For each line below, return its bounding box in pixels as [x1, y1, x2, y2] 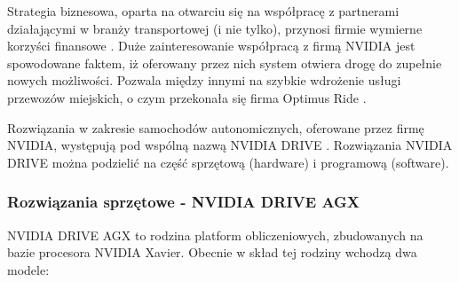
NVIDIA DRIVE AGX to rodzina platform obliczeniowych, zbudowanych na [7, 225, 423, 244]
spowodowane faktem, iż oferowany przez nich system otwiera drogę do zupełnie [7, 53, 442, 72]
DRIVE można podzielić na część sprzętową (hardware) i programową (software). [7, 153, 449, 171]
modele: [7, 260, 50, 278]
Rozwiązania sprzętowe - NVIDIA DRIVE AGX [7, 191, 360, 213]
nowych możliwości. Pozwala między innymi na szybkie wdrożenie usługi [7, 71, 401, 90]
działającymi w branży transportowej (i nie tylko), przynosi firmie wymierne [7, 19, 423, 37]
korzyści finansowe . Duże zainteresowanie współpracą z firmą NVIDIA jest [7, 36, 415, 55]
